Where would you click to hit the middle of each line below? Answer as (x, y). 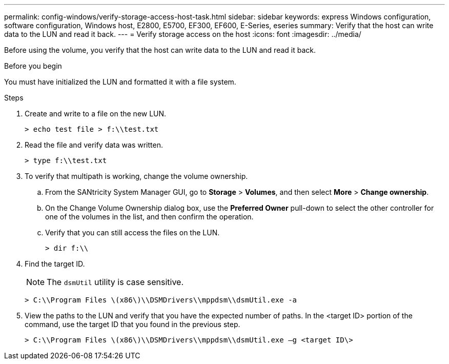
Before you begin (33, 66)
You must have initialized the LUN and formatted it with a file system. (120, 82)
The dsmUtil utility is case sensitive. (115, 282)
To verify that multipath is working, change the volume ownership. (136, 176)
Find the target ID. (55, 264)
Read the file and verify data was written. (94, 145)
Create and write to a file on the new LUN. (96, 114)
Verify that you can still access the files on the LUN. (132, 232)
